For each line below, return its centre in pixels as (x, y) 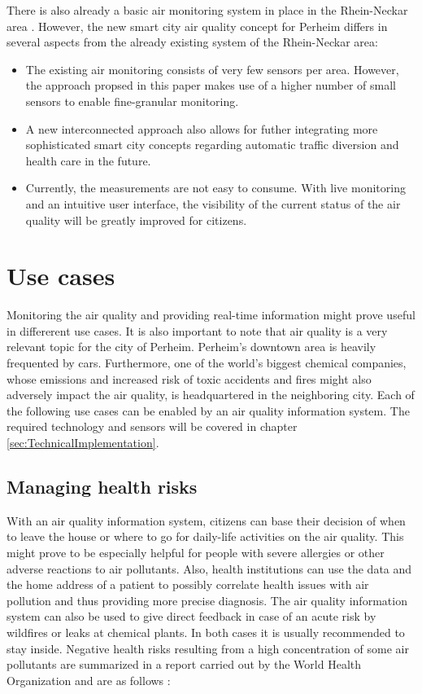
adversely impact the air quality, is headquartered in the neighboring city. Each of (211, 395)
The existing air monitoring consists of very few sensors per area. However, (212, 69)
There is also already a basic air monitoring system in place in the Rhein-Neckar (207, 10)
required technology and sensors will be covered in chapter (152, 426)
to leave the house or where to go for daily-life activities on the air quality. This (205, 536)
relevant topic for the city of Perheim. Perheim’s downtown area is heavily (191, 347)
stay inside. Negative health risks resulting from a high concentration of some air (208, 648)
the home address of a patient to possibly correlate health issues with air (188, 584)
